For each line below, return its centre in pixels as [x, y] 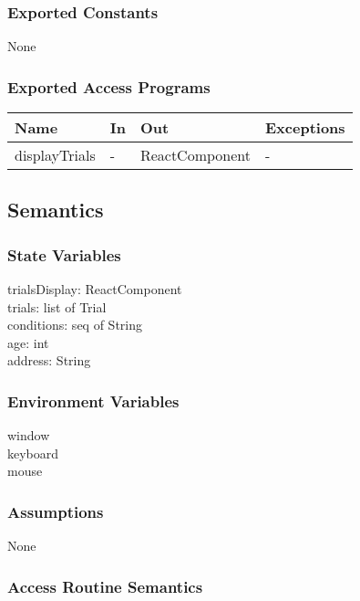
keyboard [33, 453]
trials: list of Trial [57, 306]
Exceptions [305, 128]
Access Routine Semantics [105, 586]
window [29, 435]
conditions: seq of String [75, 325]
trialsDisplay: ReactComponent [95, 289]
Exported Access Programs [109, 86]
